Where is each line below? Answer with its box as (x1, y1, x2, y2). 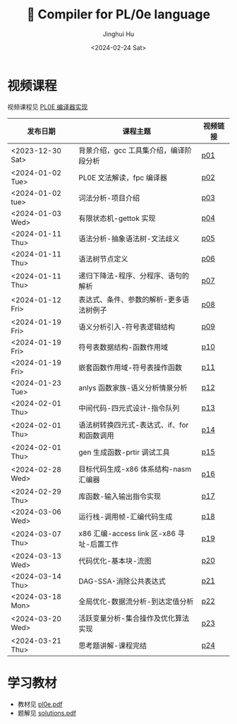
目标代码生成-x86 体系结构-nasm (78, 464, 192, 474)
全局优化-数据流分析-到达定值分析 (78, 596, 194, 606)
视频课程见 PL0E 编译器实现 (7, 102, 88, 111)
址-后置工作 (78, 539, 119, 549)
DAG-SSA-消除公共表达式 (78, 576, 166, 586)
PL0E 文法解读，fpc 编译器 (78, 172, 168, 182)
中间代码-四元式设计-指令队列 (78, 403, 180, 413)
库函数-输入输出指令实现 (78, 491, 161, 501)
